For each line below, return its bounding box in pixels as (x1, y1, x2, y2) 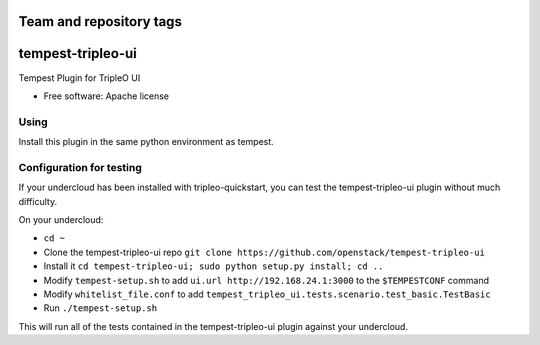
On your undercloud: (18, 213, 104, 225)
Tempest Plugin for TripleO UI (18, 71, 141, 84)
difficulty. (18, 195, 58, 207)
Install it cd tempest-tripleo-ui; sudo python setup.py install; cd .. (43, 260, 384, 272)
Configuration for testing (18, 160, 142, 174)
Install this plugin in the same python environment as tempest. (18, 136, 274, 148)
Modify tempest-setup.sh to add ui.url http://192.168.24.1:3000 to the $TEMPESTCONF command (43, 274, 490, 286)
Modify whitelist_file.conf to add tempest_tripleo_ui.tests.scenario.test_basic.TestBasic (43, 288, 491, 300)
